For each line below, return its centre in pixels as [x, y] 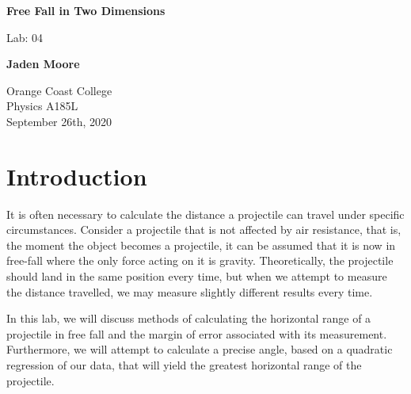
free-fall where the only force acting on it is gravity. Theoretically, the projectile [200, 260]
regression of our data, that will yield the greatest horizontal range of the [184, 365]
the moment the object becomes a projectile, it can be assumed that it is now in [201, 245]
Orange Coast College [59, 90]
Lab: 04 [25, 37]
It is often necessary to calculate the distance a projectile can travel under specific [205, 214]
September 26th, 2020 [59, 121]
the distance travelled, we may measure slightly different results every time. [190, 291]
